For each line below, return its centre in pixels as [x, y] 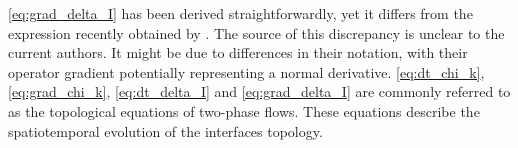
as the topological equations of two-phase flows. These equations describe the [244, 110]
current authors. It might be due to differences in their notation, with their [238, 52]
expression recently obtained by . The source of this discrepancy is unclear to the [256, 32]
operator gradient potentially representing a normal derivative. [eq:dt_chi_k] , [246, 71]
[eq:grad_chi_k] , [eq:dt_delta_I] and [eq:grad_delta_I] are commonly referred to [259, 91]
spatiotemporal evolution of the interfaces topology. [165, 130]
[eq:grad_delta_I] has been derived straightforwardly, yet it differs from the [240, 13]
